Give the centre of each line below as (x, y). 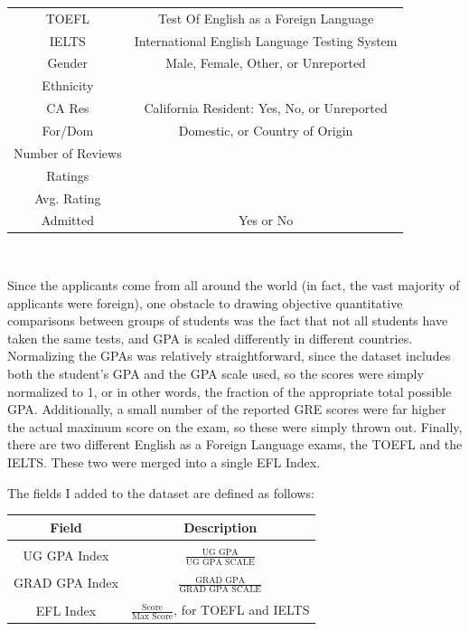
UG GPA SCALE (220, 562)
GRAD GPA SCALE (220, 589)
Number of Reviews (68, 152)
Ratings (68, 175)
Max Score (152, 617)
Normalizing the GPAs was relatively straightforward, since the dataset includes (229, 356)
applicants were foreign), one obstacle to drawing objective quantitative (205, 302)
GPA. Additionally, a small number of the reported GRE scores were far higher (227, 409)
